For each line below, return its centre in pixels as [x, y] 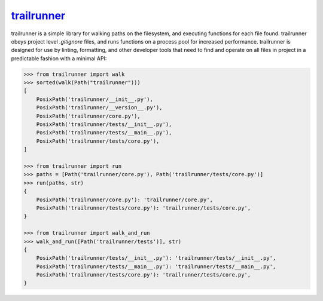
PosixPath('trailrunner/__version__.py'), [99, 108]
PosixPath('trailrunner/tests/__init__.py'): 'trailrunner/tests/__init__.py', [156, 258]
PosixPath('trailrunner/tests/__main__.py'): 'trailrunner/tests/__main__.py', [156, 266]
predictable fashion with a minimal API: [59, 58]
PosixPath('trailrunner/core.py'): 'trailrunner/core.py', [125, 199]
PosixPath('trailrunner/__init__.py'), [95, 99]
